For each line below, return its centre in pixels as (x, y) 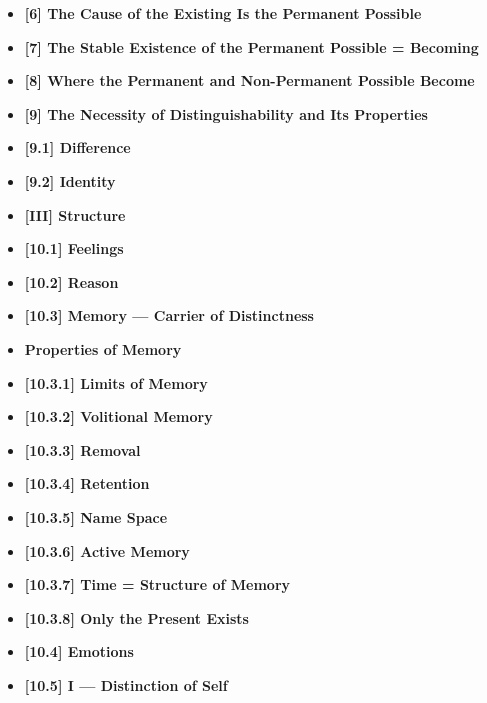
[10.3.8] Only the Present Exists (136, 617)
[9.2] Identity (70, 180)
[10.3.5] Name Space (96, 516)
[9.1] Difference (77, 147)
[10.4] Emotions (79, 651)
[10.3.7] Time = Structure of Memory (157, 584)
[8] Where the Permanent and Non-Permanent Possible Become (249, 80)
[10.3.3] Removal (82, 449)
